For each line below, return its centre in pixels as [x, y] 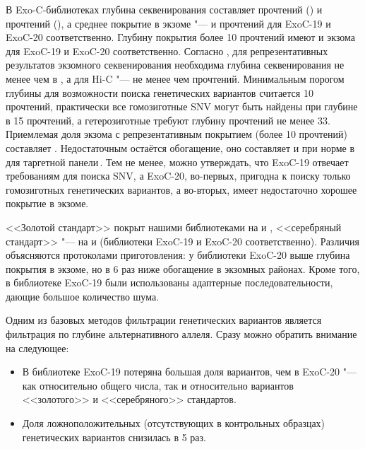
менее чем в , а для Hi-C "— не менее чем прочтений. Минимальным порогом [175, 78]
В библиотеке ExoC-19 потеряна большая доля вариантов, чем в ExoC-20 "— [189, 372]
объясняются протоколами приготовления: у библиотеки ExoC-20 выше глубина [178, 255]
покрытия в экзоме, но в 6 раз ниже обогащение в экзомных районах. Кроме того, [183, 268]
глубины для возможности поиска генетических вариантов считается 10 [160, 92]
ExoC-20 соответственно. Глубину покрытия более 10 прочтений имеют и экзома [181, 37]
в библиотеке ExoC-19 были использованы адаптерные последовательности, [169, 282]
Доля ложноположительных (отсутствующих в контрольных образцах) [174, 423]
